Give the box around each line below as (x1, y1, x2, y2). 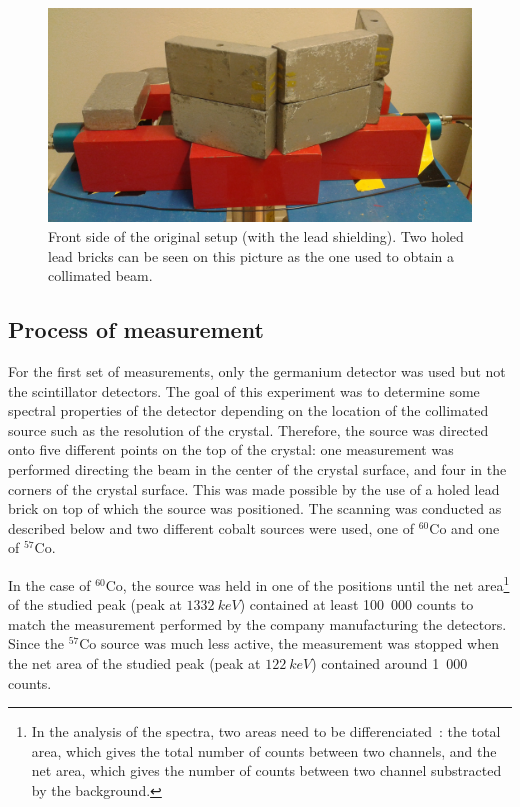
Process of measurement (8, 314, 264, 345)
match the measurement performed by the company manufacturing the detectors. (8, 613, 507, 634)
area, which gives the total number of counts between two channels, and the (31, 740, 497, 761)
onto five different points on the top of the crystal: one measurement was (8, 439, 454, 460)
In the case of (8, 574, 91, 595)
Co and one (429, 517, 500, 538)
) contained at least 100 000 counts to (239, 594, 474, 615)
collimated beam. (48, 265, 153, 286)
